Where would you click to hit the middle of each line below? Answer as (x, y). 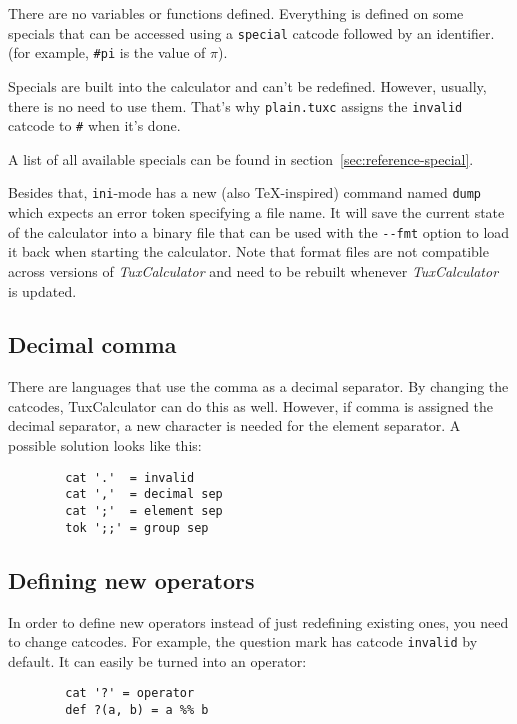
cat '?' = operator (130, 693)
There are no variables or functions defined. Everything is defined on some (236, 13)
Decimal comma (92, 344)
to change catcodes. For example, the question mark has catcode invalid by (243, 641)
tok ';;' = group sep (137, 527)
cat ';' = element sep (144, 510)
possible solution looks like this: (105, 445)
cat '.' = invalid (130, 477)
